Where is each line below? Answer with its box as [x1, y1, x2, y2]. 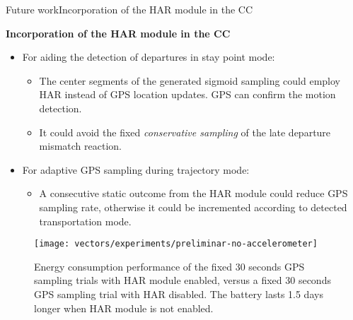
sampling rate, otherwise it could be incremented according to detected [39, 199, 347, 214]
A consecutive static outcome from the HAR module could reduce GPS [39, 186, 348, 201]
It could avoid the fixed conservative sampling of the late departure [39, 124, 331, 139]
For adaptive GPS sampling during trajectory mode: [22, 162, 250, 177]
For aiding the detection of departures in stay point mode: [22, 49, 275, 64]
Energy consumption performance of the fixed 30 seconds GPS [34, 259, 305, 273]
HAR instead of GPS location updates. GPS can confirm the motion [39, 87, 336, 102]
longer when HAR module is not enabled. [34, 300, 214, 315]
